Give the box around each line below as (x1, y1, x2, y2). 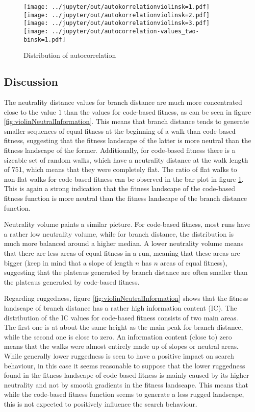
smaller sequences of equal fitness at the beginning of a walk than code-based (4, 125, 236, 136)
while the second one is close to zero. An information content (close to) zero (4, 331, 232, 341)
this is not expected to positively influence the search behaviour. (4, 398, 197, 409)
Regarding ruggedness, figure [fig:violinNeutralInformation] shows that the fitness (4, 293, 248, 303)
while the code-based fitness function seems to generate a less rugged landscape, (4, 389, 244, 399)
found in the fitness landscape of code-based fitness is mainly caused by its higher (4, 370, 249, 380)
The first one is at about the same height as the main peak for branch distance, (4, 322, 243, 332)
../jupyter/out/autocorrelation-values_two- (51, 27, 199, 35)
